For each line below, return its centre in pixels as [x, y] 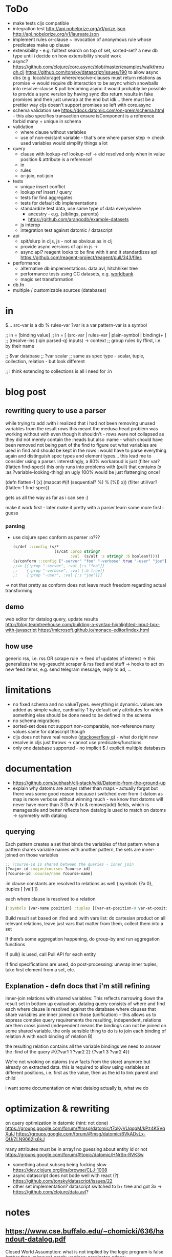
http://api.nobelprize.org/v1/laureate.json [56, 34]
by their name [20, 346]
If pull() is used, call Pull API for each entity [51, 954]
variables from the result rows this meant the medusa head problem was [82, 428]
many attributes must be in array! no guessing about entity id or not [76, 1149]
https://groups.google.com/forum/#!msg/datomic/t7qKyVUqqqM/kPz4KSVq [85, 1128]
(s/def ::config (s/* [36, 547]
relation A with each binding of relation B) [49, 1036]
